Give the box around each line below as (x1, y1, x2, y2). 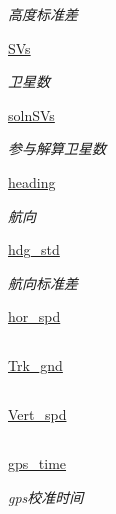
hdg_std (8, 239, 60, 260)
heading (8, 171, 56, 192)
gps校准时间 (8, 486, 84, 507)
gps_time (8, 453, 67, 474)
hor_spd (8, 306, 61, 327)
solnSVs (8, 104, 55, 125)
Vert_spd (8, 404, 67, 425)
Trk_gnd (8, 355, 63, 376)
